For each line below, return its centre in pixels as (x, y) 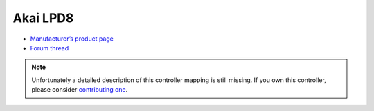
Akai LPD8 (43, 18)
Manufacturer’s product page (72, 39)
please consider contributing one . (80, 90)
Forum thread (50, 48)
